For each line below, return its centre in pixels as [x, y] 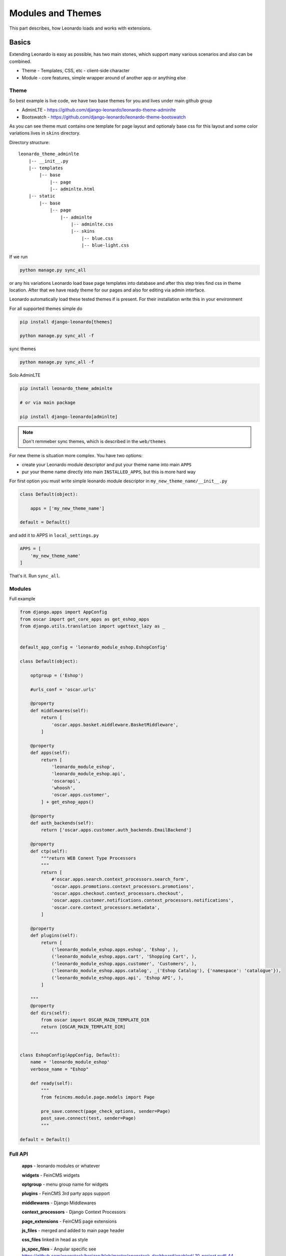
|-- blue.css [97, 238]
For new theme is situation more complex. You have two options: [76, 455]
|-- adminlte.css [92, 224]
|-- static [42, 196]
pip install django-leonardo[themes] [66, 322]
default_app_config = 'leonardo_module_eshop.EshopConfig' [94, 647]
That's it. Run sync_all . [35, 576]
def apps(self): [50, 753]
